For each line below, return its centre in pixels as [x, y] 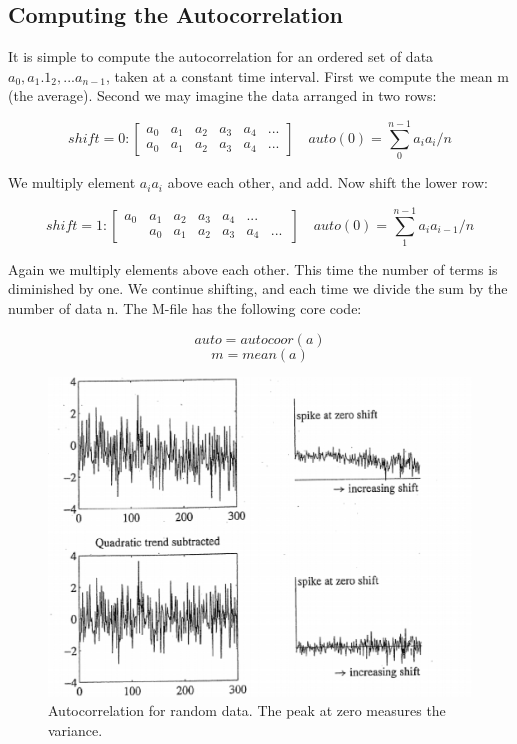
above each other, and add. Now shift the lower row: [327, 182]
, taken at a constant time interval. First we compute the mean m [307, 75]
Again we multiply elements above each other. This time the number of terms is [253, 268]
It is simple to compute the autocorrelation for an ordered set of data [221, 56]
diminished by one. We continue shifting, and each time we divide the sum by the [258, 288]
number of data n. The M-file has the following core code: [185, 308]
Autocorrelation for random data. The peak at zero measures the [247, 710]
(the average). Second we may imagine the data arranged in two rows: [222, 95]
